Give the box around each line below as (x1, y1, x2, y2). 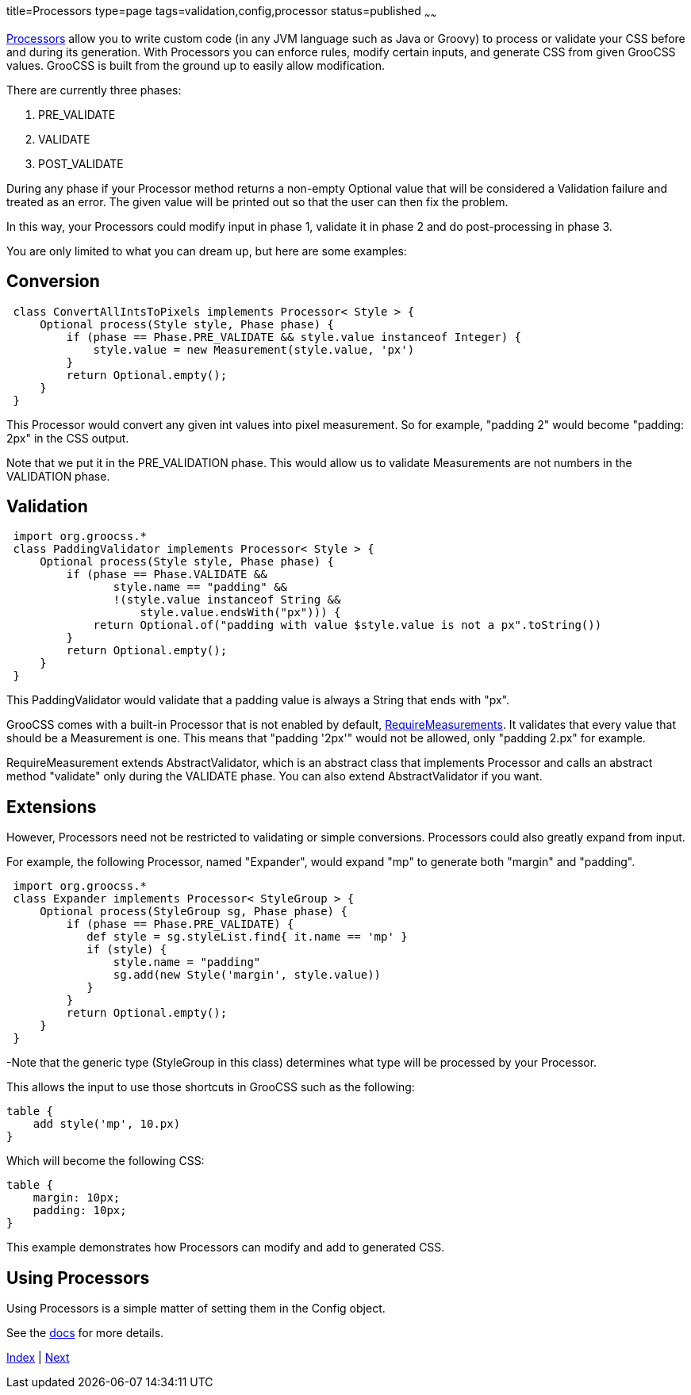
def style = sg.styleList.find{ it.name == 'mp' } (86, 930, 408, 944)
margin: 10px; (33, 1191, 121, 1205)
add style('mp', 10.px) (33, 1117, 181, 1131)
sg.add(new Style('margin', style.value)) (113, 968, 382, 982)
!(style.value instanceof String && (113, 593, 341, 607)
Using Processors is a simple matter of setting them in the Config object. (6, 1301, 386, 1316)
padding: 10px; (33, 1204, 127, 1217)
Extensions (6, 796, 97, 817)
